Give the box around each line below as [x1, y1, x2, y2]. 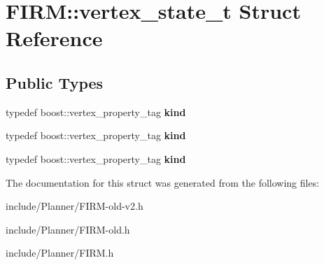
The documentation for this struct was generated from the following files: [6, 175, 320, 189]
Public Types [6, 71, 104, 93]
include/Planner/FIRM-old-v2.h [6, 199, 143, 213]
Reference [6, 24, 103, 52]
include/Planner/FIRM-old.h [6, 222, 130, 236]
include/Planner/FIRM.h [6, 245, 114, 260]
